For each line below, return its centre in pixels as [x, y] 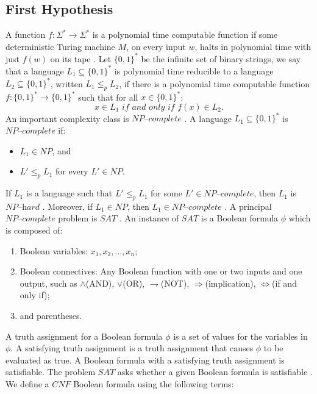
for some [166, 193]
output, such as [48, 283]
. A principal [248, 206]
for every [72, 171]
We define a [27, 383]
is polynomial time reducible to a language [194, 70]
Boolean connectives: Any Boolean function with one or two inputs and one [161, 271]
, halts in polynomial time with [253, 46]
